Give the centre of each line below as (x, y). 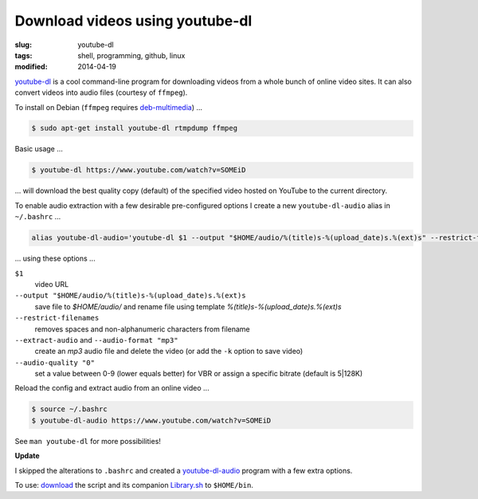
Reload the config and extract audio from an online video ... (112, 388)
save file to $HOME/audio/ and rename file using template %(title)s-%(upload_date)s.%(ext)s (188, 306)
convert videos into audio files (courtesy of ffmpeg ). (101, 92)
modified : (31, 67)
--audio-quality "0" (55, 362)
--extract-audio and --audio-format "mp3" (96, 340)
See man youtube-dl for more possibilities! (88, 441)
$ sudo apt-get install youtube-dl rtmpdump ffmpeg (135, 128)
